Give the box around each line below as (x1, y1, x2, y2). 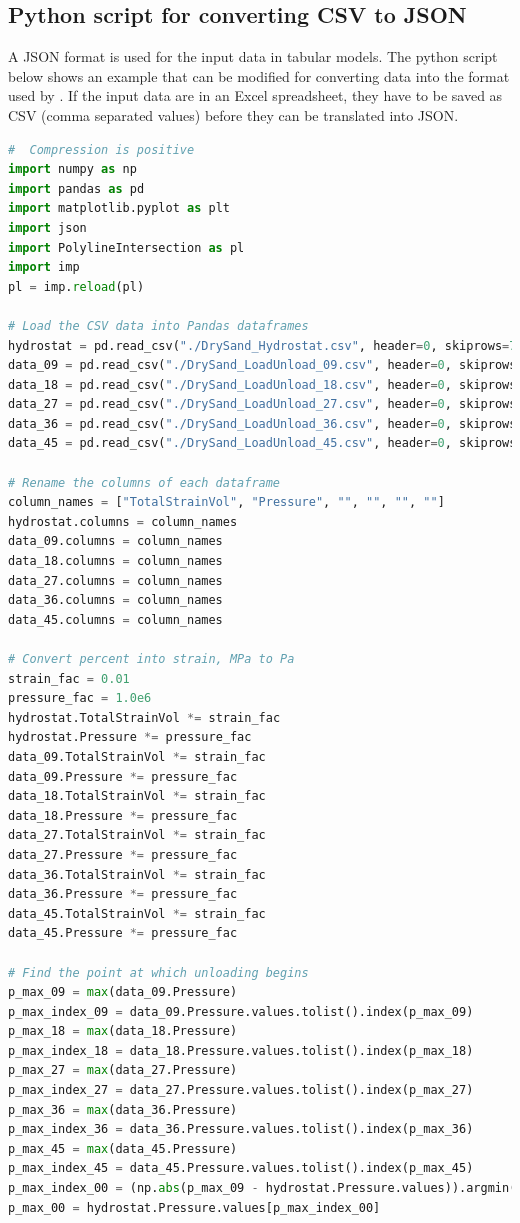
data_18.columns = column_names (8, 554, 223, 569)
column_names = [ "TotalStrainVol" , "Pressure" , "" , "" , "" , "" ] (8, 495, 445, 510)
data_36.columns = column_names (8, 593, 223, 608)
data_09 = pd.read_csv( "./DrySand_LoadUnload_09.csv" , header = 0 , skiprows (8, 358, 517, 373)
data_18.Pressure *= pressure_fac (8, 808, 238, 823)
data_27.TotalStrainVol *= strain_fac (8, 828, 266, 843)
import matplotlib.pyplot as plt (8, 201, 230, 216)
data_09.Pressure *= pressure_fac (8, 769, 238, 784)
